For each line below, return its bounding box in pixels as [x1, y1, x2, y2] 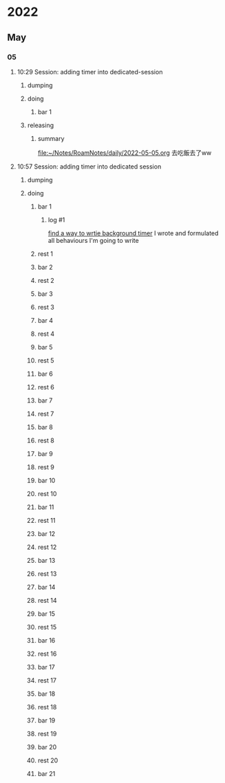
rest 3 [37, 303, 55, 311]
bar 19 [37, 716, 56, 725]
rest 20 [37, 756, 58, 764]
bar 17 [37, 663, 55, 671]
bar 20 [37, 742, 57, 751]
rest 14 [37, 596, 57, 604]
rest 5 [37, 356, 54, 365]
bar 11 [37, 503, 54, 511]
